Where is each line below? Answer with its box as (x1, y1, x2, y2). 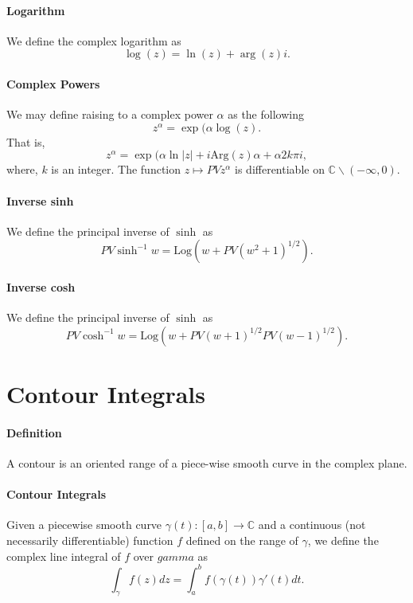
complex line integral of (6, 547, 121, 564)
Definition (6, 424, 62, 441)
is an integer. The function (51, 161, 181, 178)
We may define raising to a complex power (6, 106, 213, 123)
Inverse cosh (6, 278, 76, 295)
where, (6, 161, 38, 178)
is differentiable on (235, 161, 325, 178)
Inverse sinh (6, 192, 74, 209)
